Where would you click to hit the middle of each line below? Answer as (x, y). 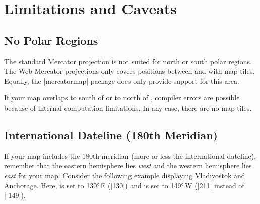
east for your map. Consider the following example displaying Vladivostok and (125, 175)
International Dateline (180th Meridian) (111, 134)
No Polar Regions (51, 40)
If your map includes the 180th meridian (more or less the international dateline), (130, 156)
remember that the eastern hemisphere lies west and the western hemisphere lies (128, 166)
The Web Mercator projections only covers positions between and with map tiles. (129, 71)
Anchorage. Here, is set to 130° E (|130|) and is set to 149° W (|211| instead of (124, 185)
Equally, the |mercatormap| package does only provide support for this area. (122, 81)
